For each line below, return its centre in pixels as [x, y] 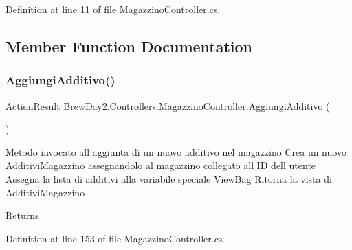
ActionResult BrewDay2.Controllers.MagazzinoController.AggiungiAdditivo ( [168, 105]
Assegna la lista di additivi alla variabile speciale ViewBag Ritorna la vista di [169, 178]
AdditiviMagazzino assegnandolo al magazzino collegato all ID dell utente [161, 165]
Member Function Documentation [129, 46]
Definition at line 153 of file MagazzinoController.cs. [115, 238]
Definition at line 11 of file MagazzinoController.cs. [113, 9]
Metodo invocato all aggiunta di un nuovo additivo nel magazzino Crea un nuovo [176, 151]
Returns [22, 215]
